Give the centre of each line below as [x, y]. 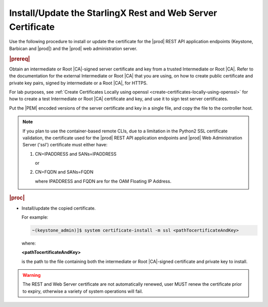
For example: [35, 217]
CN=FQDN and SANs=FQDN [64, 172]
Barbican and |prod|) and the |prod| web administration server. [73, 48]
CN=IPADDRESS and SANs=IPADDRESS [76, 154]
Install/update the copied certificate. [59, 208]
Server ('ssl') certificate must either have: [65, 145]
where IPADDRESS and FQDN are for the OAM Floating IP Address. [103, 181]
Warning [32, 275]
